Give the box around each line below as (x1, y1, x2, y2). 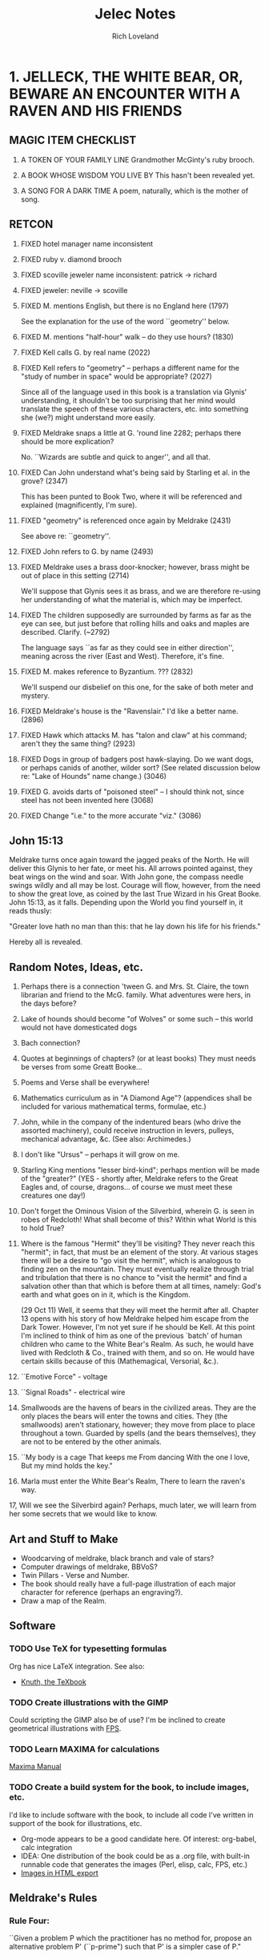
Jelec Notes (94, 5, 176, 23)
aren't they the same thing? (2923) (20, 738, 135, 749)
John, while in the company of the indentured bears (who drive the (20, 1118, 242, 1127)
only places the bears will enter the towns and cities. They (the (20, 1411, 228, 1421)
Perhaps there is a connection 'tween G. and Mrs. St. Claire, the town (20, 982, 249, 991)
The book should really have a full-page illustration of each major (20, 1579, 236, 1588)
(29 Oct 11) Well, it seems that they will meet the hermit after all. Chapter (20, 1306, 259, 1315)
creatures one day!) (20, 1190, 86, 1201)
